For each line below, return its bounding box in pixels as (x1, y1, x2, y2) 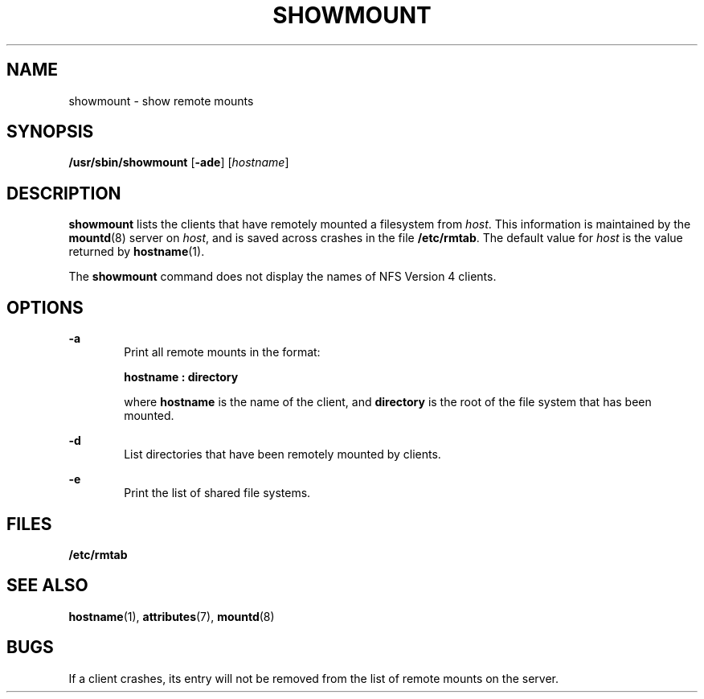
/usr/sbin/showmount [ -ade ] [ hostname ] (68, 155, 289, 170)
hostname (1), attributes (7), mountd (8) (68, 609, 275, 623)
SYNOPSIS (6, 121, 94, 142)
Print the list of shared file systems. (124, 486, 311, 500)
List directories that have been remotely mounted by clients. (124, 447, 441, 462)
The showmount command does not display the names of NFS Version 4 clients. (68, 269, 497, 284)
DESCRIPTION (6, 183, 121, 204)
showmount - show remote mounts (68, 93, 254, 108)
